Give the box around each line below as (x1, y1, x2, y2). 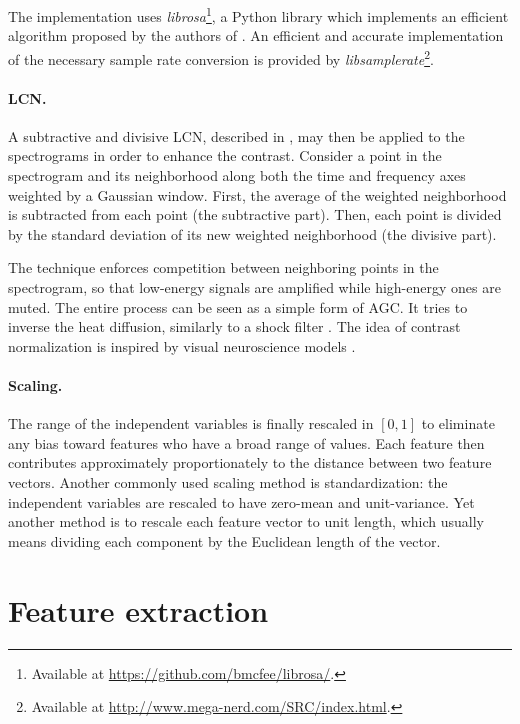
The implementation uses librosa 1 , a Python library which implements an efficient (8, 3, 509, 26)
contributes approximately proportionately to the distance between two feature (8, 452, 492, 473)
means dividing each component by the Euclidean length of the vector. (8, 530, 441, 551)
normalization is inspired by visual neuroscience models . (8, 335, 356, 356)
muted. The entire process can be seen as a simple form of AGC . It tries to (8, 296, 468, 317)
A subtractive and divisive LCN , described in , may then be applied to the (8, 125, 465, 146)
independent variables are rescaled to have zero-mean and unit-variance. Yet (8, 491, 475, 512)
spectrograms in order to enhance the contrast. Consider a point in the (8, 145, 442, 166)
